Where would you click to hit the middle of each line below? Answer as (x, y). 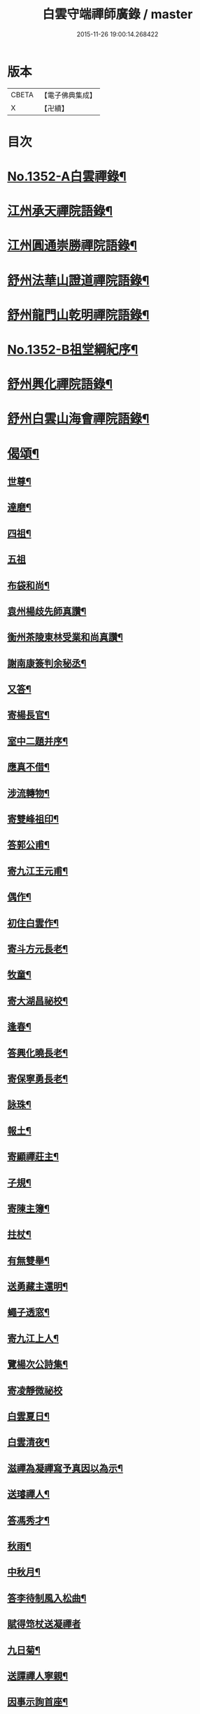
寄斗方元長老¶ (38, 949)
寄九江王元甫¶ (38, 871)
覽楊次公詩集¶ (38, 1365)
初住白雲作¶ (33, 923)
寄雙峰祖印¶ (33, 819)
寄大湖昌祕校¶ (38, 1001)
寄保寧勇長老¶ (38, 1078)
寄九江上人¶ (33, 1338)
